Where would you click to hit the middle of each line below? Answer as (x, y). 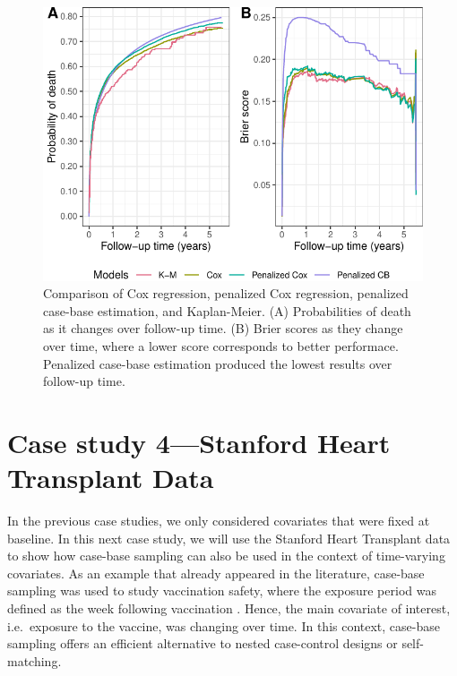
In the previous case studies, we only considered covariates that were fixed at (219, 520)
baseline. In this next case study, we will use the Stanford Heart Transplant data (229, 538)
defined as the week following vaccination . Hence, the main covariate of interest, (229, 608)
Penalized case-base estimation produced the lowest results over (218, 363)
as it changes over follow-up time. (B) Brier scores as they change (223, 328)
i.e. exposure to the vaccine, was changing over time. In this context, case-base (224, 625)
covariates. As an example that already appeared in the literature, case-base (216, 573)
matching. (34, 660)
